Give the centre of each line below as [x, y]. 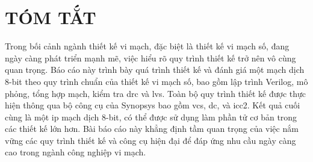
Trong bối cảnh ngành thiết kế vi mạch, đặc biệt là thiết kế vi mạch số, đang [147, 46]
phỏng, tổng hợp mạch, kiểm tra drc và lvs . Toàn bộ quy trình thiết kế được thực [155, 93]
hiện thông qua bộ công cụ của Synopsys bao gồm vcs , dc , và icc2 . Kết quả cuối [153, 105]
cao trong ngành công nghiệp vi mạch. [76, 152]
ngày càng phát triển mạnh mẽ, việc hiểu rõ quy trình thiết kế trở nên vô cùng [150, 58]
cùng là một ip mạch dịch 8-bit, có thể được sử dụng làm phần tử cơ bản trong [151, 117]
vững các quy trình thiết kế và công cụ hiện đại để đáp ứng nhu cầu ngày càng [150, 140]
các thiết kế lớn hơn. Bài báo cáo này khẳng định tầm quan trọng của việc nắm [152, 129]
